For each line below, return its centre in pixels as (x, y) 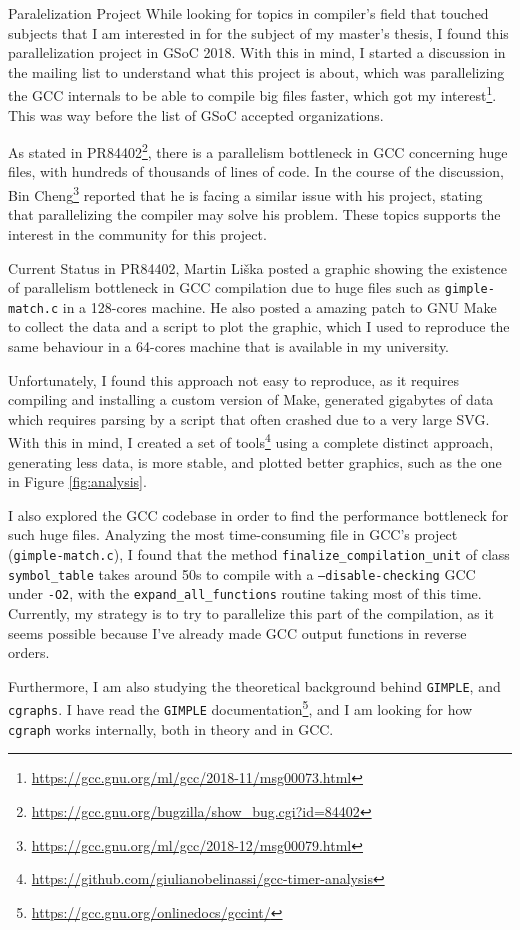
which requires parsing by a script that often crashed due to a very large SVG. (249, 418)
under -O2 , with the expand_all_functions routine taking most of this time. (245, 593)
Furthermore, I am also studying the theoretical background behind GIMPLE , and (254, 685)
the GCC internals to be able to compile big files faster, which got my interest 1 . (252, 94)
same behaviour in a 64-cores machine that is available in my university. (229, 346)
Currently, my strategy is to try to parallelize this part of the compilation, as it (251, 612)
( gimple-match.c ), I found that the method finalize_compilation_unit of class (259, 554)
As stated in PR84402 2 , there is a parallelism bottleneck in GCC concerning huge (258, 150)
